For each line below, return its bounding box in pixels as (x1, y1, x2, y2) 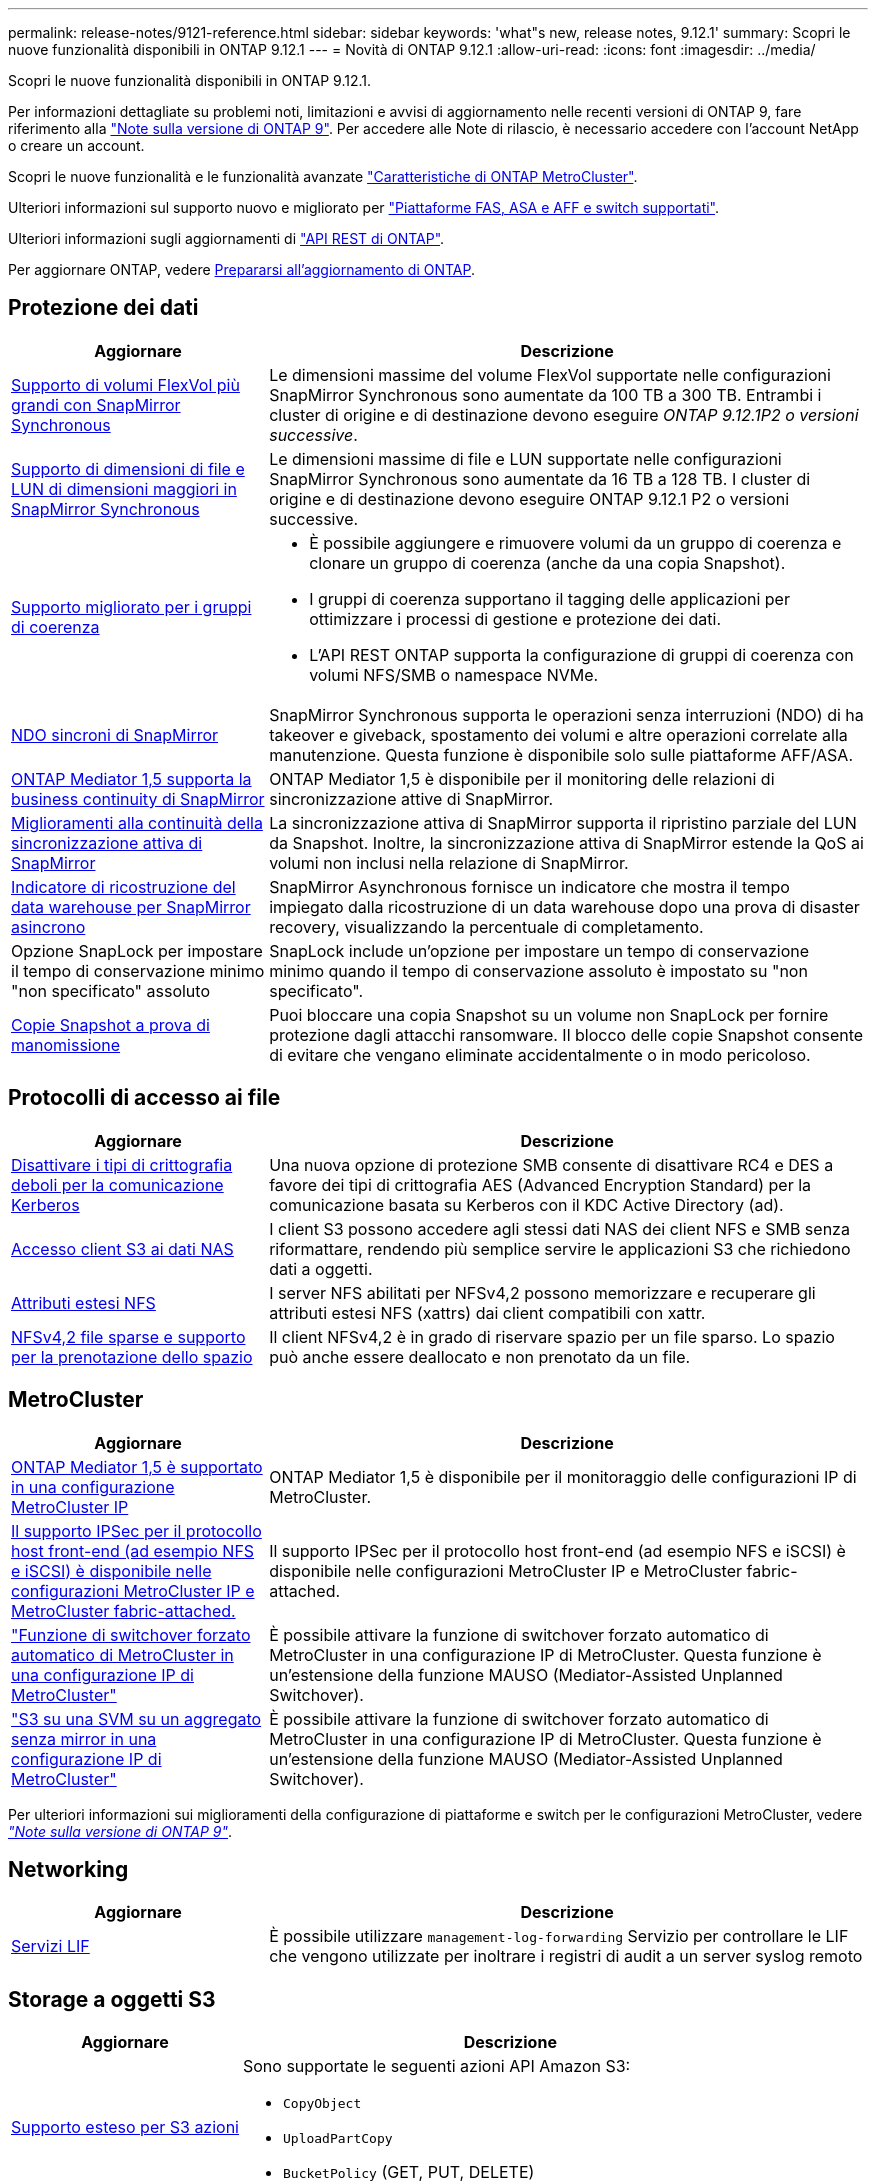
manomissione (11, 1034, 121, 1055)
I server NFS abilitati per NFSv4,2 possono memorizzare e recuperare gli (269, 1282, 816, 1303)
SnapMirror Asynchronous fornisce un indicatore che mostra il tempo (269, 876, 790, 897)
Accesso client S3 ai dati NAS (11, 1238, 234, 1259)
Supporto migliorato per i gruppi (11, 596, 252, 617)
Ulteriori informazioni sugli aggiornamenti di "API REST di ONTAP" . (8, 230, 445, 247)
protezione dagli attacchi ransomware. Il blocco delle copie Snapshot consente (269, 1024, 864, 1045)
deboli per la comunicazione (11, 1174, 224, 1195)
